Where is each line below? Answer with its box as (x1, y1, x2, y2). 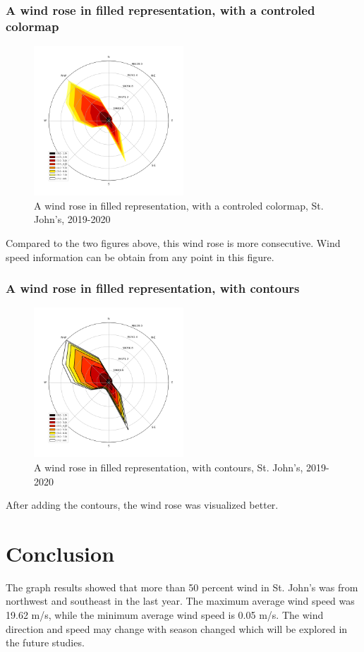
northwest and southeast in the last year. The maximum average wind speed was (6, 593, 355, 608)
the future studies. (6, 635, 85, 650)
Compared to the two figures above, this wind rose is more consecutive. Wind (6, 235, 341, 250)
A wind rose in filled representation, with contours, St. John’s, (34, 459, 303, 474)
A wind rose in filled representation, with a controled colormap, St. (34, 198, 324, 212)
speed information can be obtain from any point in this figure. (6, 249, 274, 264)
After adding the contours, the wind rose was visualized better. (6, 497, 279, 512)
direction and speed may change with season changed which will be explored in (6, 621, 348, 636)
